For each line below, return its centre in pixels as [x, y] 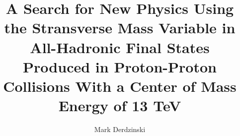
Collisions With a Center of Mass [120, 86]
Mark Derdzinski [120, 129]
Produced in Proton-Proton [120, 66]
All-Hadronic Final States [120, 47]
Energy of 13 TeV [120, 105]
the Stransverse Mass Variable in [120, 28]
